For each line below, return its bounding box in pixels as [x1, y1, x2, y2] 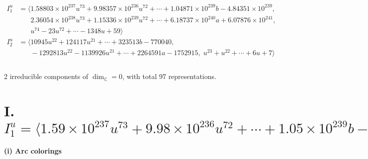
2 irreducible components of [4, 71, 89, 81]
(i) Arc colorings [4, 146, 62, 156]
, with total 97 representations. [122, 71, 216, 81]
